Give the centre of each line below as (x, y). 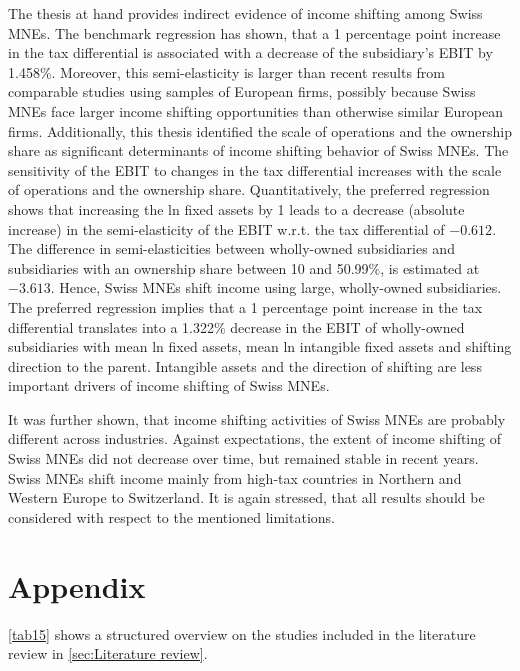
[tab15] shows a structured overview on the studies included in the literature (242, 633)
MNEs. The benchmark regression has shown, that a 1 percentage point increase (254, 32)
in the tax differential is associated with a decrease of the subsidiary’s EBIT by (250, 52)
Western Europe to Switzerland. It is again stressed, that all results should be (246, 497)
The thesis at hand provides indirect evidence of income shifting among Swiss (245, 13)
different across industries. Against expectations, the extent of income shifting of (254, 438)
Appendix (77, 585)
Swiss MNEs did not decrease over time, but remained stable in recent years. (243, 458)
